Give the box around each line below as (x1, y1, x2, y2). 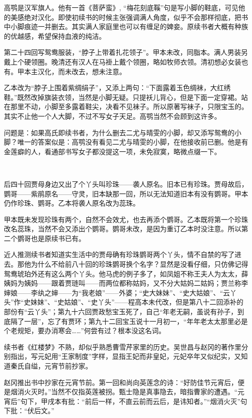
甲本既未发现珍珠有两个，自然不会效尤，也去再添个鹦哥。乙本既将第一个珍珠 (4, 214, 248, 224)
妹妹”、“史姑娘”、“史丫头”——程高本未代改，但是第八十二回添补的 (31, 297, 244, 307)
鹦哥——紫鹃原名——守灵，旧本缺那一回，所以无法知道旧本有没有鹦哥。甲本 (4, 188, 248, 198)
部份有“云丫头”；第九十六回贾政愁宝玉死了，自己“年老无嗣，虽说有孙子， (4, 306, 237, 317)
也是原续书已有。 (31, 233, 85, 243)
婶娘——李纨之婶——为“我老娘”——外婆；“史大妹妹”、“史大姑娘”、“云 (4, 287, 230, 297)
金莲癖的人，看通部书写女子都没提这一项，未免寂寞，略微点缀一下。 (4, 146, 221, 156)
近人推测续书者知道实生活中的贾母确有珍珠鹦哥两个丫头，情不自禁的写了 (4, 249, 235, 259)
